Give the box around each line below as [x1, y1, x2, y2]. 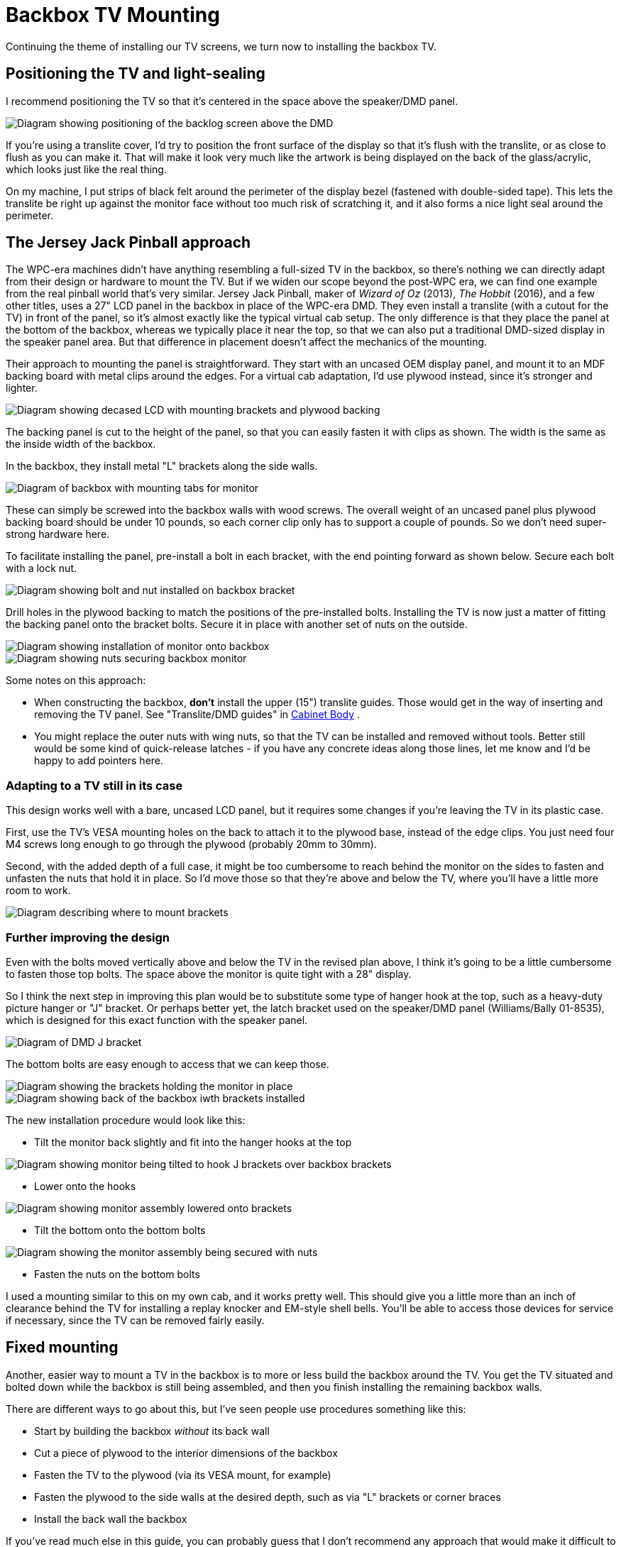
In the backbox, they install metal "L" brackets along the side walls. [6, 460, 318, 473]
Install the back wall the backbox [34, 1512, 187, 1525]
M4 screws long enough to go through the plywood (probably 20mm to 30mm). [6, 838, 377, 851]
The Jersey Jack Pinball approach [6, 233, 251, 252]
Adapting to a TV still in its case [6, 778, 183, 793]
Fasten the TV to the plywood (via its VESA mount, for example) [34, 1468, 331, 1481]
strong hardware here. [6, 528, 110, 541]
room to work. [6, 884, 71, 897]
